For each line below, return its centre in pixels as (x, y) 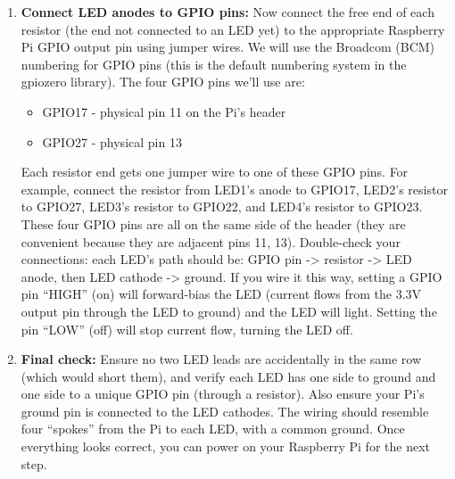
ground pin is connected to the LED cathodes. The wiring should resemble (225, 411)
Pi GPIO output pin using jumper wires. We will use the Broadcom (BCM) (228, 47)
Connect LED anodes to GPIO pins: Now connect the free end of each (227, 12)
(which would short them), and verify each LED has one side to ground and (228, 376)
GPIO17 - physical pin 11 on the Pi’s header (164, 111)
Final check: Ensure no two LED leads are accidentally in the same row (221, 359)
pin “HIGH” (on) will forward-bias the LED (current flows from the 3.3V (221, 294)
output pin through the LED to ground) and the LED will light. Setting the (229, 311)
